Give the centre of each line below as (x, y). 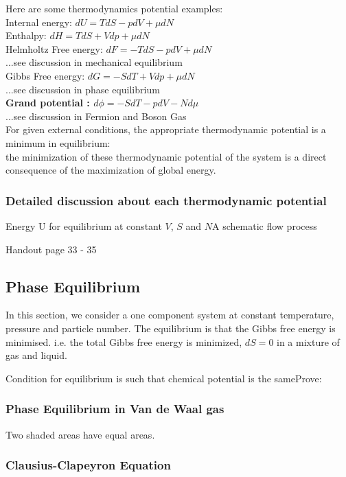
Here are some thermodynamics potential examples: (114, 8)
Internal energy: (39, 22)
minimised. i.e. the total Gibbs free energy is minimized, (124, 341)
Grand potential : (48, 103)
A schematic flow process (265, 225)
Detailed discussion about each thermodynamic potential (166, 200)
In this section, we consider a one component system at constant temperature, (170, 315)
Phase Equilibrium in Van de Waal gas (115, 409)
